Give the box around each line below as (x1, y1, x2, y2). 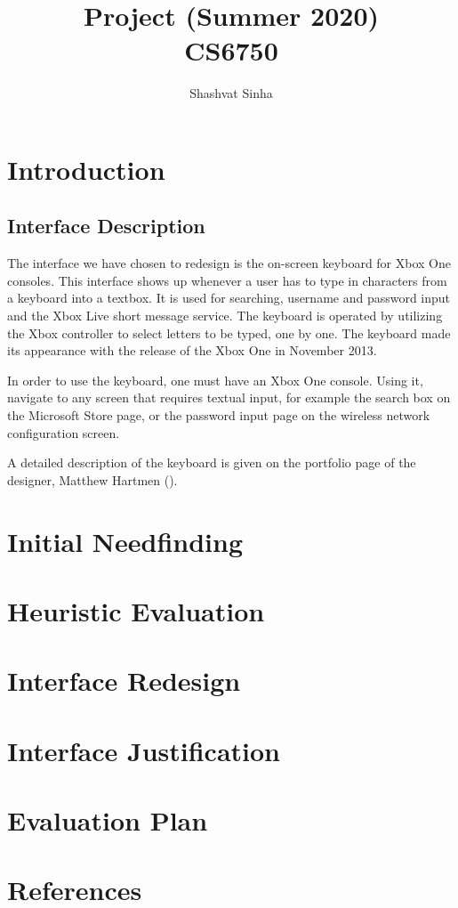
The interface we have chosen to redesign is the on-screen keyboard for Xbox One (7, 254, 451, 272)
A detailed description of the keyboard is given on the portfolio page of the (7, 453, 416, 472)
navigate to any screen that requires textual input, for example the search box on (7, 388, 451, 407)
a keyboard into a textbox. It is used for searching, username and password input (7, 288, 451, 307)
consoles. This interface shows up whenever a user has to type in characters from (7, 271, 447, 289)
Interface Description (7, 212, 205, 239)
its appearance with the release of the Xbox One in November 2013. (7, 341, 377, 360)
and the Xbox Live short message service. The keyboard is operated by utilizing (7, 306, 443, 325)
